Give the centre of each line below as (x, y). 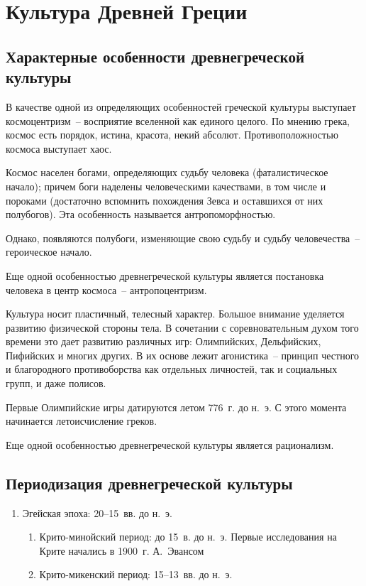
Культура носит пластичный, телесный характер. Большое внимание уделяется (175, 314)
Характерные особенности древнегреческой (155, 56)
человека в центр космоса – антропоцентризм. (106, 289)
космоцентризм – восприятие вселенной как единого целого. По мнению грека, (178, 120)
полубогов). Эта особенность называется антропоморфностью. (141, 214)
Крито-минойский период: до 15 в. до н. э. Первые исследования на (188, 537)
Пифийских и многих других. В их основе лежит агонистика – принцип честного (183, 355)
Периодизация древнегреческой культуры (149, 483)
